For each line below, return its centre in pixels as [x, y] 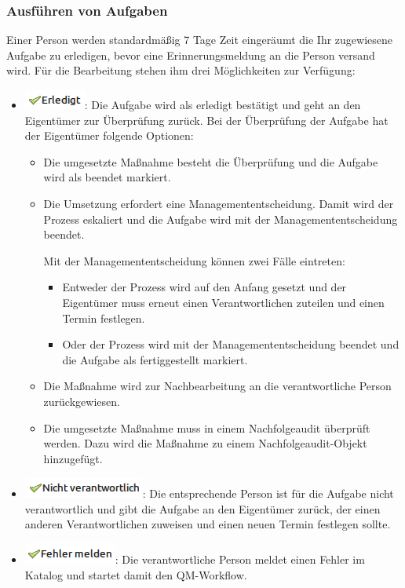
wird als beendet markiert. [107, 177]
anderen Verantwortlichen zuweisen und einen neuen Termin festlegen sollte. [208, 524]
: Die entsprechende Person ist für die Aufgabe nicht [268, 493]
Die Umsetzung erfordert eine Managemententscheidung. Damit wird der [219, 203]
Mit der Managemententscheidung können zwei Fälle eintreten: [194, 260]
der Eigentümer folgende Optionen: [109, 135]
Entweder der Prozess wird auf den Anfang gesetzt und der [204, 287]
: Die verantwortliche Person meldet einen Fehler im [240, 559]
